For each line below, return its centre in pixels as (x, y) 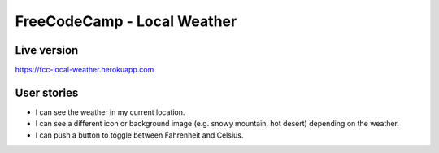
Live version (47, 50)
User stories (47, 92)
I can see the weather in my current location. (110, 112)
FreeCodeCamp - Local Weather (126, 21)
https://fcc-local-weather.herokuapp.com (85, 70)
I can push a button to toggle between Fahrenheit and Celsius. (139, 135)
